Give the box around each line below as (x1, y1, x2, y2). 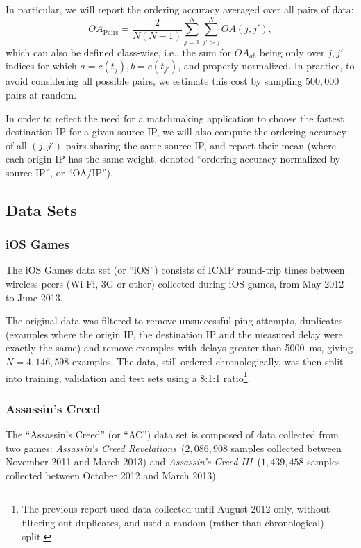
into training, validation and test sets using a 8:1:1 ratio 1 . (6, 368, 251, 385)
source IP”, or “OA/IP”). (6, 165, 113, 179)
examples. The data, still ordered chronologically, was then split (72, 354, 344, 369)
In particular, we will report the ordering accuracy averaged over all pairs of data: (6, 2, 354, 16)
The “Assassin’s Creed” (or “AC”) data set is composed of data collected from (6, 427, 339, 442)
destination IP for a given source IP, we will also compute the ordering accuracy (6, 124, 346, 139)
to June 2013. (6, 290, 63, 304)
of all (6, 138, 27, 152)
